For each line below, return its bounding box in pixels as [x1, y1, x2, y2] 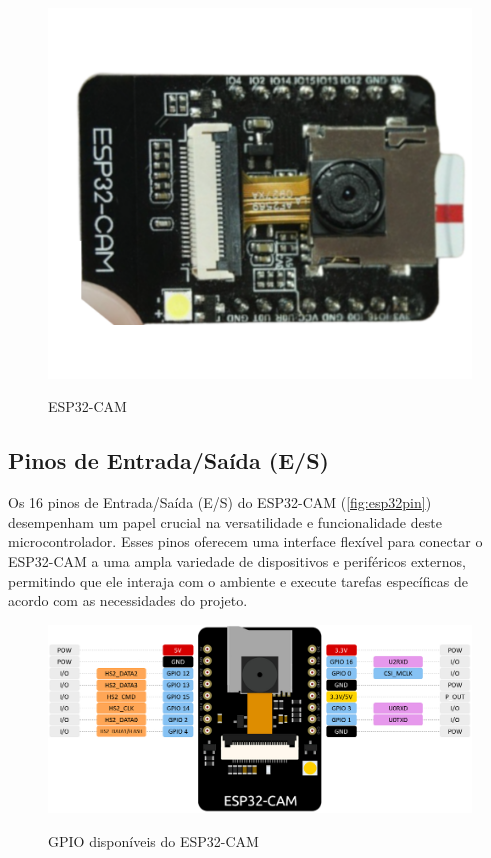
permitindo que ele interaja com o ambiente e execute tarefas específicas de [8, 570, 468, 591]
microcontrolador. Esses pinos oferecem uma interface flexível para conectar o [8, 531, 483, 552]
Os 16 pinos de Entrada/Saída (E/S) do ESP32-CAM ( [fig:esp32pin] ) [8, 492, 432, 513]
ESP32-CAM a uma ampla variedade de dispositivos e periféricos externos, [8, 550, 466, 571]
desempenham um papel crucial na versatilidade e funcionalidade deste [8, 511, 442, 532]
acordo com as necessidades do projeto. [8, 590, 248, 611]
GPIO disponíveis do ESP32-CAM [48, 831, 259, 852]
